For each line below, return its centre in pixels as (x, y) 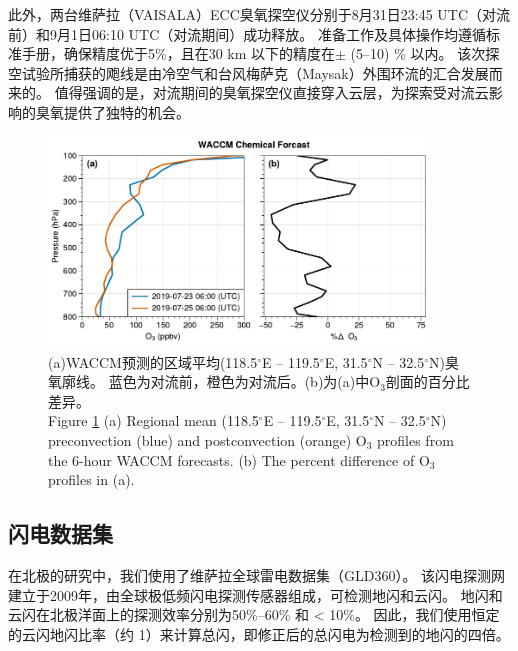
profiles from (415, 440)
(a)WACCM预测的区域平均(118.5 (153, 361)
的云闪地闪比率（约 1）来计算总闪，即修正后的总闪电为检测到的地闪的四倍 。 (259, 633)
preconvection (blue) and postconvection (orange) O (207, 440)
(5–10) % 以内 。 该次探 (425, 53)
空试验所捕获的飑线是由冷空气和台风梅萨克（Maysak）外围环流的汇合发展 (248, 72)
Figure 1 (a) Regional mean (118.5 (153, 420)
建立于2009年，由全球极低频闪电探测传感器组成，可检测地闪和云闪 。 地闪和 (255, 594)
